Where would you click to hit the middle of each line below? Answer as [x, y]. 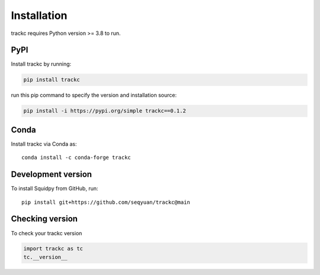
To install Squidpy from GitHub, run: [55, 188]
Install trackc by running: [41, 64]
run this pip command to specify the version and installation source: [94, 95]
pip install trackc [52, 80]
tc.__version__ [45, 257]
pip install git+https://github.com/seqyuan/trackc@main [106, 202]
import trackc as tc [53, 249]
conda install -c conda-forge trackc [76, 158]
